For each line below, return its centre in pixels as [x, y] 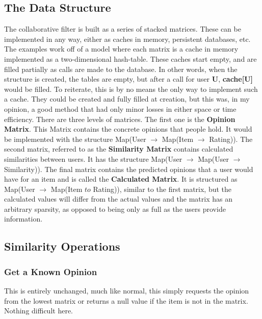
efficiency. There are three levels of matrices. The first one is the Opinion [120, 119]
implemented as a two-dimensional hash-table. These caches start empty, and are [130, 58]
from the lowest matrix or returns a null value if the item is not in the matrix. [126, 300]
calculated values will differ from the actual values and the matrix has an [118, 199]
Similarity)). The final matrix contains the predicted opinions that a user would [129, 169]
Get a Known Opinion [51, 271]
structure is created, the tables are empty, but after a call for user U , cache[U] [129, 79]
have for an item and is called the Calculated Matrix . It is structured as [121, 179]
